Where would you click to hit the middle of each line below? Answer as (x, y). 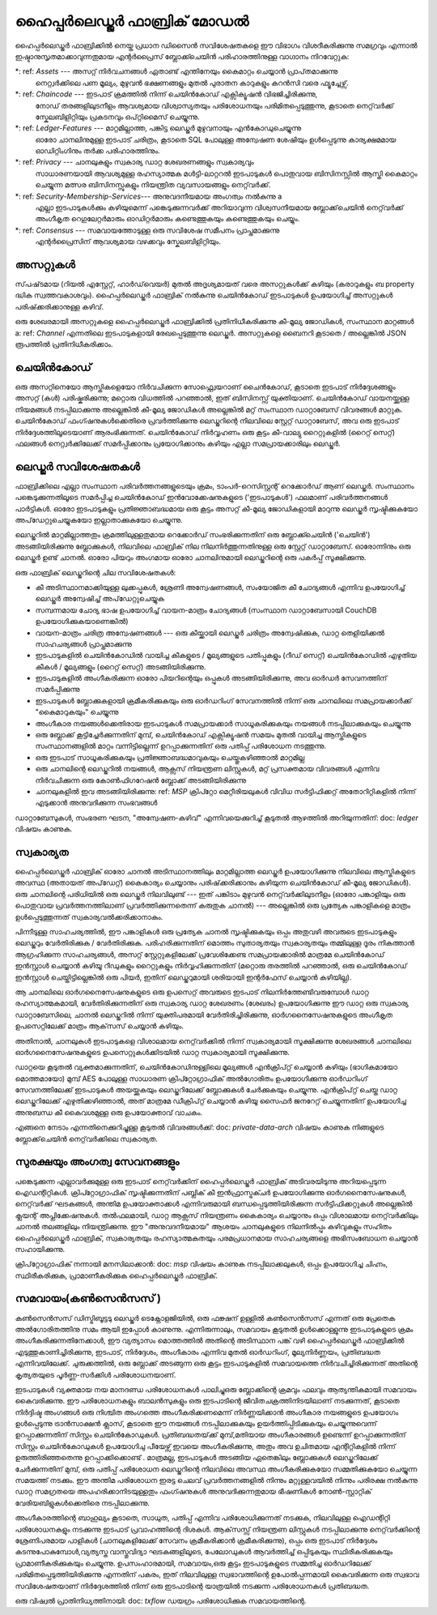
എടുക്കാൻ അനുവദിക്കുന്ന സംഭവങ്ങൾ (96, 803)
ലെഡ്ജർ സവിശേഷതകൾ (78, 466)
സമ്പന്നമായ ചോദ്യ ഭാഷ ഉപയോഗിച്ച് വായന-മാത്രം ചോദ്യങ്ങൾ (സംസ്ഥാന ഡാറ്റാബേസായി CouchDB (206, 610)
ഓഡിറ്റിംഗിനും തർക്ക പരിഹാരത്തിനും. (98, 151)
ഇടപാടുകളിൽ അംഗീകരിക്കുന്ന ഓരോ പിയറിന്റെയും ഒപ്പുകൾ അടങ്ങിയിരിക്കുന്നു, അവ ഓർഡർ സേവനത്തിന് (211, 678)
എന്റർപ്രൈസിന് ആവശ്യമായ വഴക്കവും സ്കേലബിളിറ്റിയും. (128, 241)
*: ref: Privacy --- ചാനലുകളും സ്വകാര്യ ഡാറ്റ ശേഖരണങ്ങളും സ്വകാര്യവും (134, 162)
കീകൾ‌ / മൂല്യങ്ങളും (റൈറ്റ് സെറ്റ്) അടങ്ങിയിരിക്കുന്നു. (121, 667)
